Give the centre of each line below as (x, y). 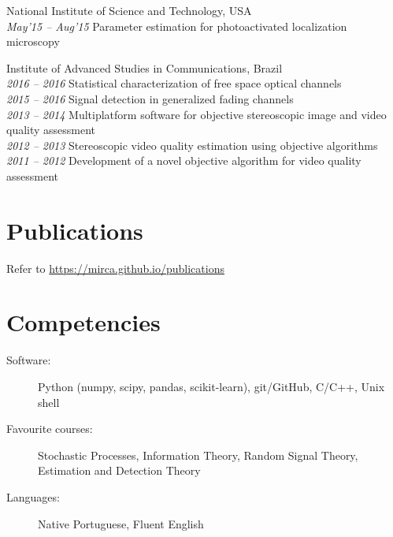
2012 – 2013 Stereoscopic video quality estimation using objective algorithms (192, 145)
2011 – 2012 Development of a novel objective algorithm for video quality (184, 160)
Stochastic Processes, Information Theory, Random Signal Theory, (198, 455)
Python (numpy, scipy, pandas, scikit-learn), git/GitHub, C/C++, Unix (211, 386)
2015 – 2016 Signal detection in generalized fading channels (150, 98)
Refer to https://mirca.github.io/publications (115, 268)
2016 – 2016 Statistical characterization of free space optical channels (174, 83)
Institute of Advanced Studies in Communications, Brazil (145, 67)
